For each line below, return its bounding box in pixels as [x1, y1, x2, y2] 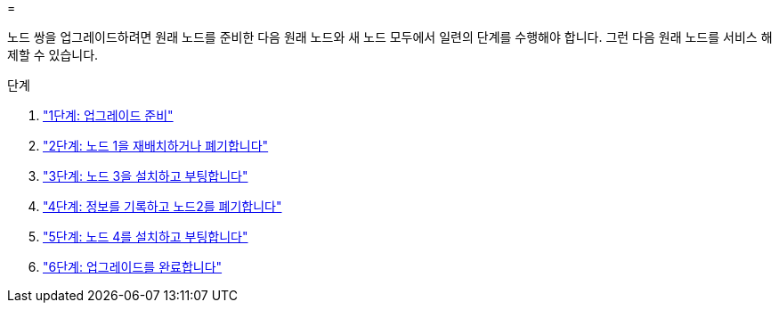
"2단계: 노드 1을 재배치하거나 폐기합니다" [43, 138, 269, 153]
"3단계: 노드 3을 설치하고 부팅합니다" [43, 168, 248, 184]
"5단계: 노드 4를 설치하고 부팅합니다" [43, 229, 248, 244]
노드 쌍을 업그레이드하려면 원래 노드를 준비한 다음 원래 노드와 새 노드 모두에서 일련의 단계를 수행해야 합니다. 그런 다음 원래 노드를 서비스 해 [7, 29, 773, 45]
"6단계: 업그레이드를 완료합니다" [43, 259, 223, 274]
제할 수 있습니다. [7, 47, 99, 62]
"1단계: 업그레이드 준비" [43, 108, 174, 123]
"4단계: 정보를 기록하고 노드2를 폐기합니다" [43, 199, 282, 214]
